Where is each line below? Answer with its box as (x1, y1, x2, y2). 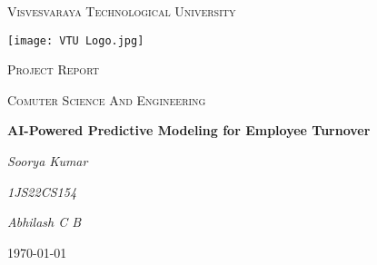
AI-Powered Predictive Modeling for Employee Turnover (7, 121, 371, 140)
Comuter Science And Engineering (7, 90, 206, 109)
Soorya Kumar (7, 152, 88, 171)
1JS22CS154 (7, 182, 77, 201)
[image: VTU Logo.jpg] (7, 34, 144, 47)
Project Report (7, 60, 99, 79)
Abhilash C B (7, 212, 82, 231)
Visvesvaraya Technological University (7, 2, 236, 20)
